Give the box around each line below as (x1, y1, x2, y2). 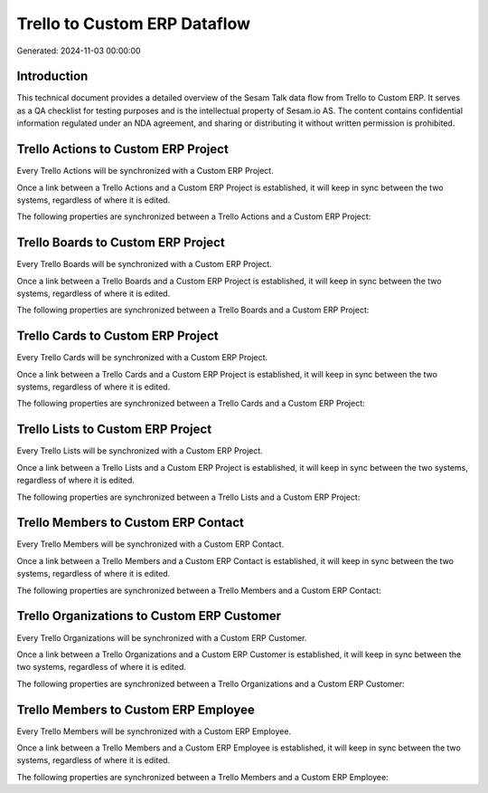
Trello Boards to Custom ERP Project (16, 235, 225, 251)
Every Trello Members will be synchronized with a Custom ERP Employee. (16, 725, 292, 737)
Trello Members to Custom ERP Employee (16, 702, 255, 717)
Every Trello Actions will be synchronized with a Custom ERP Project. (16, 166, 275, 177)
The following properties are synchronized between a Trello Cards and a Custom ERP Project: (16, 398, 365, 409)
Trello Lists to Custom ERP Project (16, 422, 212, 437)
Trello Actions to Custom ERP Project (16, 141, 230, 158)
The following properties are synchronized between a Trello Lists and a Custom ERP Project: (16, 492, 361, 502)
